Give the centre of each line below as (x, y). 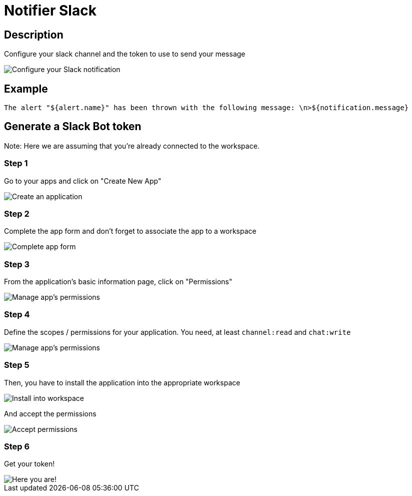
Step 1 (16, 163)
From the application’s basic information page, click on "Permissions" (118, 282)
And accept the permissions (50, 413)
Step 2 (17, 213)
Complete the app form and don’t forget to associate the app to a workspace (130, 231)
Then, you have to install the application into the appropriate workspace (122, 382)
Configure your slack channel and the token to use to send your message (125, 54)
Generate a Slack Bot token (73, 127)
